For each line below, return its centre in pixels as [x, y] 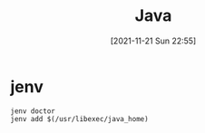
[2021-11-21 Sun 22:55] [153, 41]
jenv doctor [33, 111]
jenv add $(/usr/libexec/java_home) [79, 119]
